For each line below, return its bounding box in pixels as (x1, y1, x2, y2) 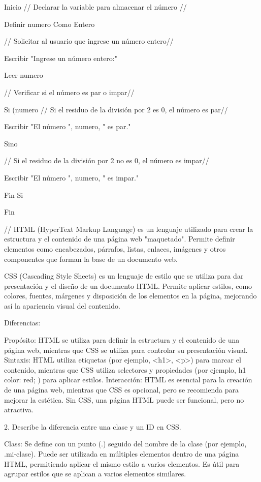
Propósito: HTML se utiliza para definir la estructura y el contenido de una (4, 335, 240, 345)
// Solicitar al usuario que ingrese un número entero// (4, 36, 174, 46)
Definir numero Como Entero (4, 18, 95, 29)
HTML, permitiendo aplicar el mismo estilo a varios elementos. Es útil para (4, 458, 240, 469)
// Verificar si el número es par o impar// (4, 86, 135, 97)
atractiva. (4, 404, 34, 415)
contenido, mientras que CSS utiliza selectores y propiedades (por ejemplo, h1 (4, 364, 246, 375)
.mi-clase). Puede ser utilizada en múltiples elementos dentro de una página (4, 448, 239, 459)
